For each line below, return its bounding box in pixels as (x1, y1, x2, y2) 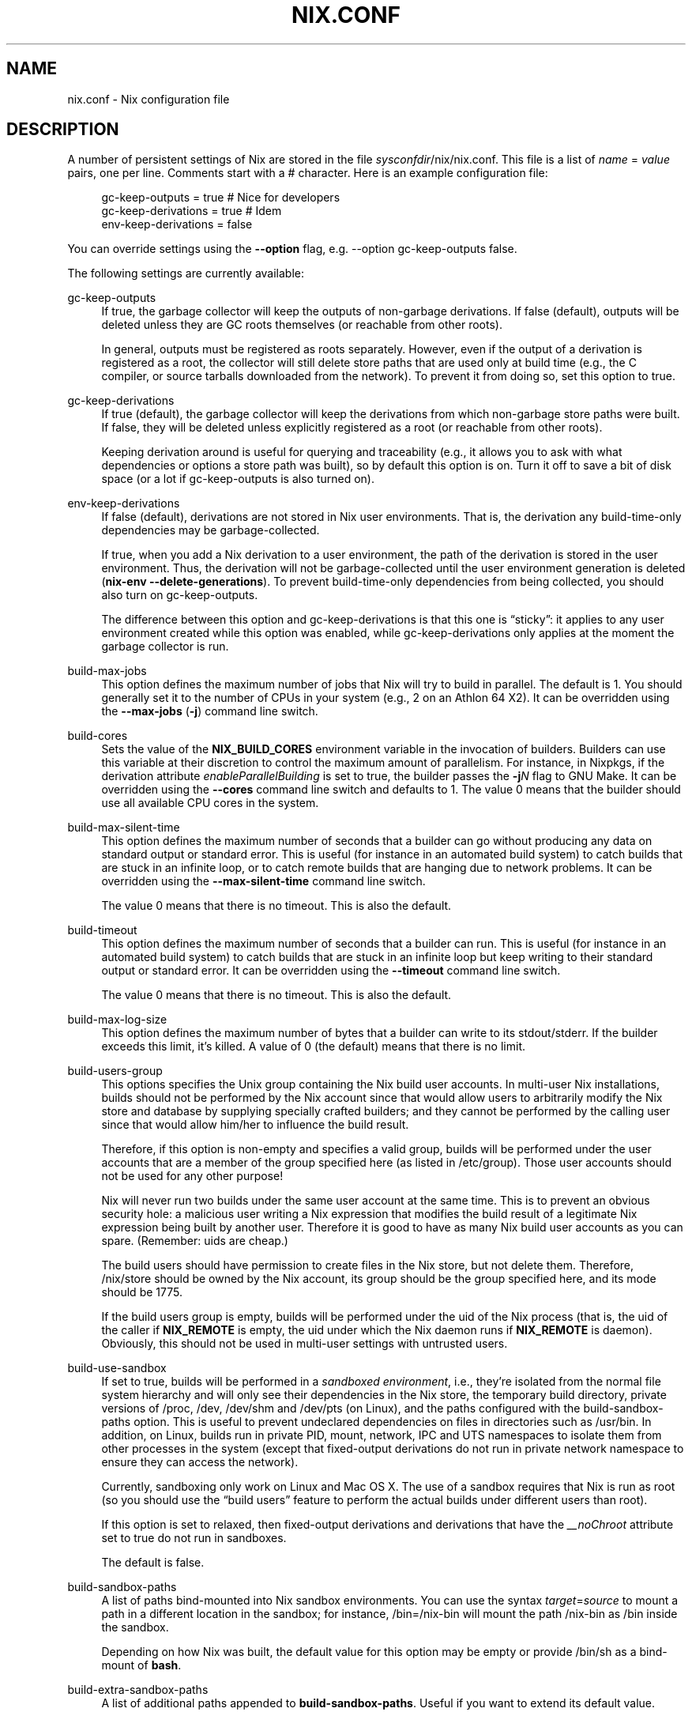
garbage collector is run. (101, 639, 229, 654)
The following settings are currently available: (67, 266, 305, 281)
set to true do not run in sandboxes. (101, 1531, 287, 1545)
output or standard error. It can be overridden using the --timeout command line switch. (101, 964, 561, 978)
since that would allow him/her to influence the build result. (101, 1118, 409, 1132)
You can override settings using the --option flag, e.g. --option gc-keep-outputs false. (67, 242, 517, 256)
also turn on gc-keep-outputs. (101, 588, 258, 602)
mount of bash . (101, 1658, 182, 1673)
